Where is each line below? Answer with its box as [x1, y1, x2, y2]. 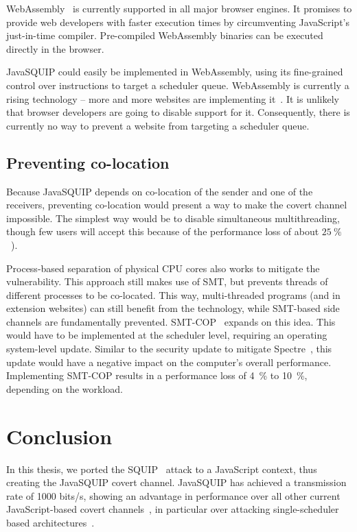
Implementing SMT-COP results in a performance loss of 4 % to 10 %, [6, 368, 308, 383]
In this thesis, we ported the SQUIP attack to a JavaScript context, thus [6, 461, 317, 476]
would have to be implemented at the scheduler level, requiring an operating [6, 328, 327, 342]
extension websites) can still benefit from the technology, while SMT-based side [6, 301, 340, 315]
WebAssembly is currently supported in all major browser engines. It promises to [6, 1, 352, 15]
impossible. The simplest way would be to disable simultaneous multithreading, [6, 210, 340, 225]
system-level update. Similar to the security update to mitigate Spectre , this [6, 341, 332, 356]
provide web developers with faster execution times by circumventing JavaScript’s [6, 14, 350, 29]
